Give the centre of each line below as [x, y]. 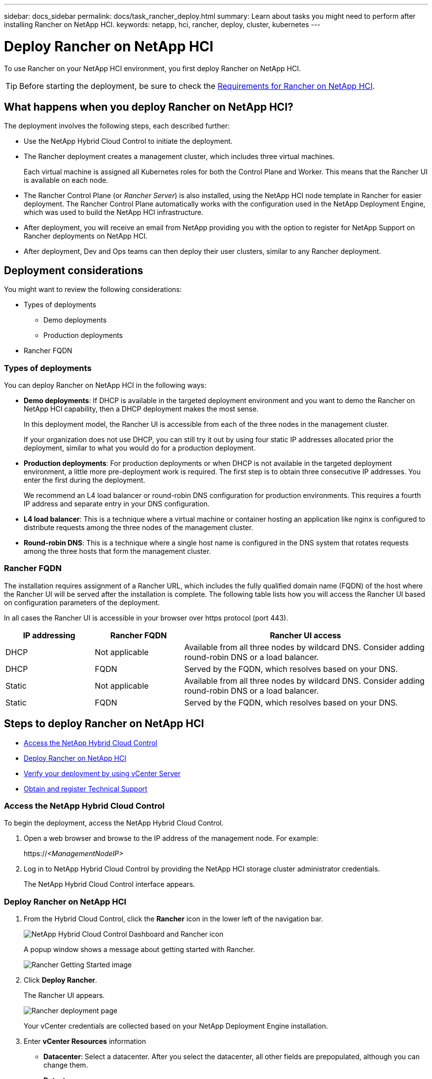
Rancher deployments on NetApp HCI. [86, 236]
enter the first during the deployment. [85, 480]
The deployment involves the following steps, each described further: [117, 126]
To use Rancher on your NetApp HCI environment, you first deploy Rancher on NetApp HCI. [152, 68]
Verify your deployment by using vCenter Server [102, 773]
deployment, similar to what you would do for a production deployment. [140, 448]
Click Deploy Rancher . [60, 980]
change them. [66, 1065]
